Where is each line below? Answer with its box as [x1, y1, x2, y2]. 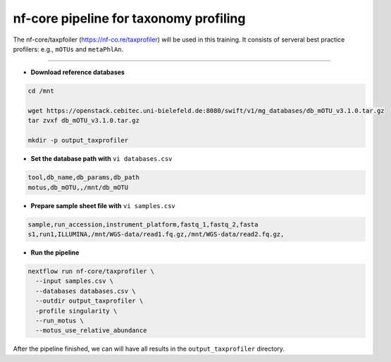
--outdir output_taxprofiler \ [35, 297, 144, 305]
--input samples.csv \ [35, 277, 114, 285]
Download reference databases [30, 68, 125, 77]
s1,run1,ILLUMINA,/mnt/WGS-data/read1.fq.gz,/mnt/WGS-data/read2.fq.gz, [27, 230, 285, 238]
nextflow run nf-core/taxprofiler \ [27, 267, 155, 275]
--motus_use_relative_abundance [35, 327, 147, 334]
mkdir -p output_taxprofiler [27, 136, 129, 145]
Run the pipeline [30, 248, 80, 257]
